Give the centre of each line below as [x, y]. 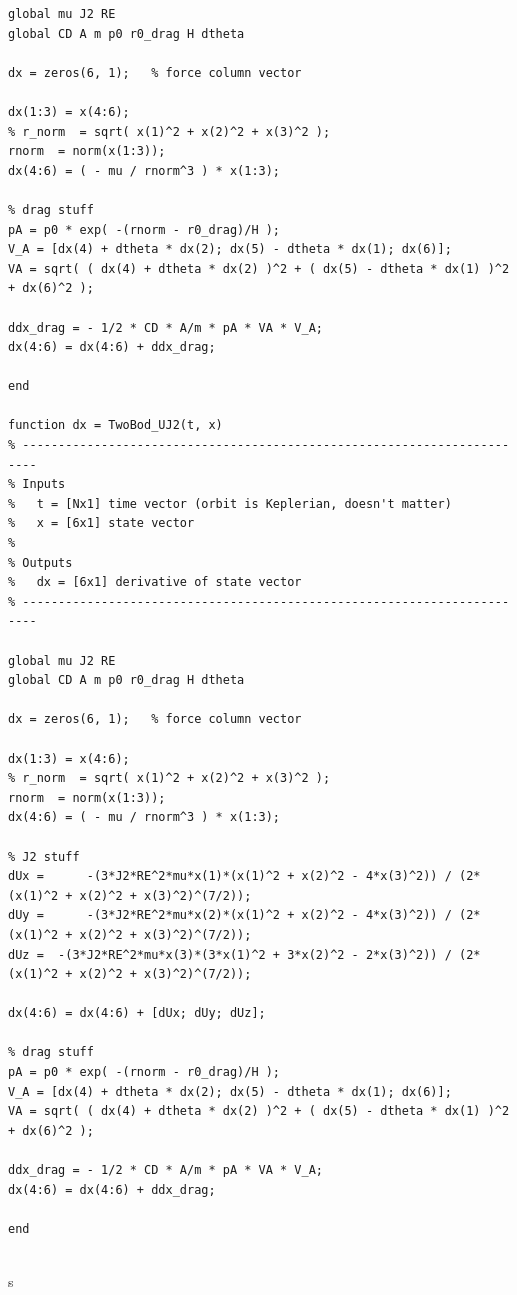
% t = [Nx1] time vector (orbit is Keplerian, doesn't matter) [230, 503]
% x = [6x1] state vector [101, 523]
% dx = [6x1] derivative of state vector [155, 582]
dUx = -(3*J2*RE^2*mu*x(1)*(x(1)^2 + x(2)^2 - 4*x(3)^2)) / [230, 876]
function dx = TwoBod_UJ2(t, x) [115, 425]
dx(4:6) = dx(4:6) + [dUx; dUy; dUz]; [137, 1013]
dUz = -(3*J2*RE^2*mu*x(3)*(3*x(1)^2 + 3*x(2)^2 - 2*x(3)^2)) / [230, 954]
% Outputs [40, 562]
